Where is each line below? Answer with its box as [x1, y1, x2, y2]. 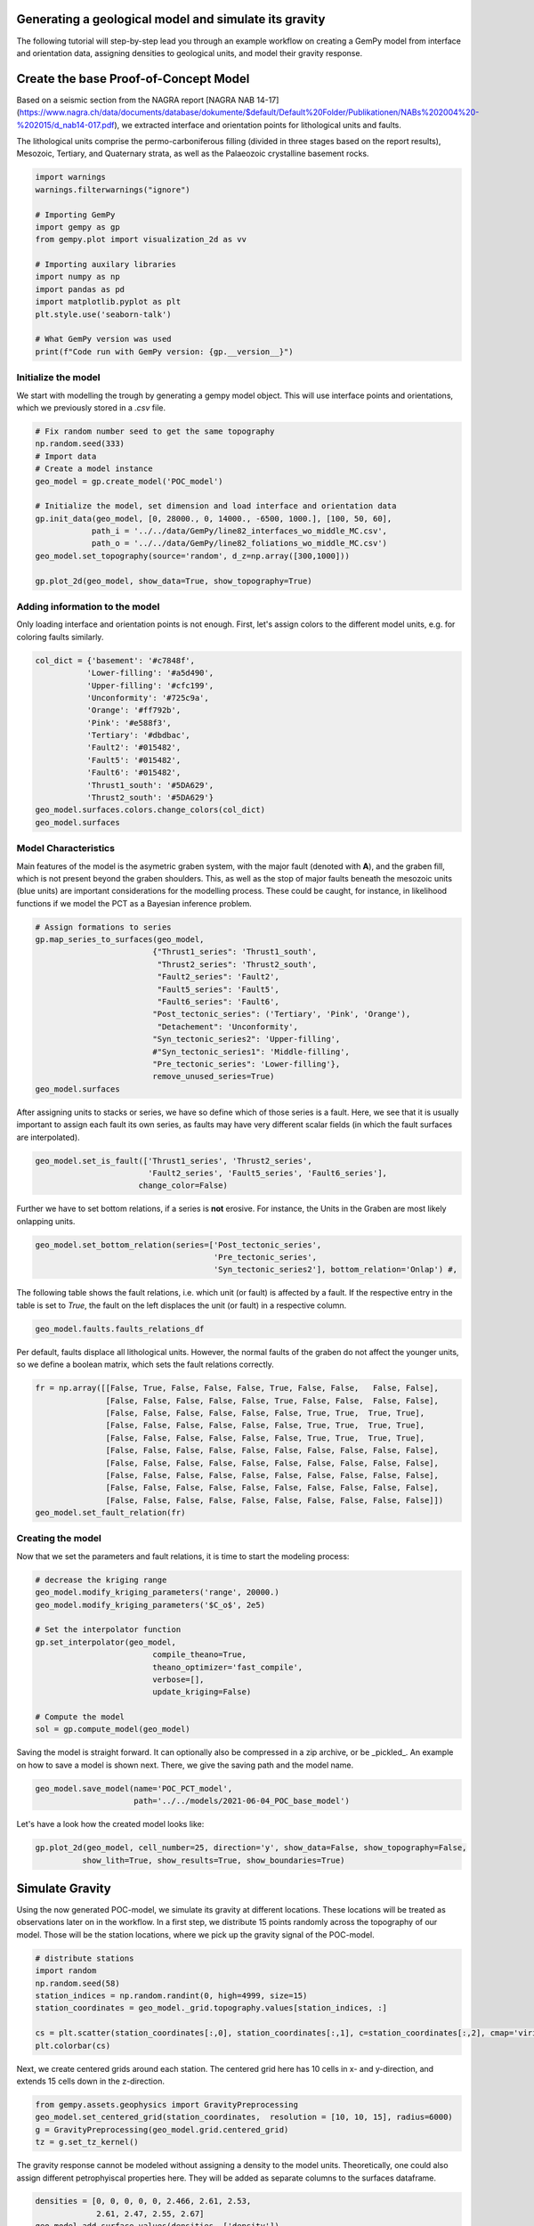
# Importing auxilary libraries [35, 259, 177, 270]
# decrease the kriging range [35, 1574, 167, 1585]
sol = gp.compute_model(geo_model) [35, 1724, 190, 1734]
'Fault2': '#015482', [86, 743, 182, 752]
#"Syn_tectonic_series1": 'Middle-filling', [152, 1046, 351, 1057]
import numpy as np [35, 272, 120, 282]
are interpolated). [16, 1132, 80, 1142]
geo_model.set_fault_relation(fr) [35, 1507, 186, 1518]
